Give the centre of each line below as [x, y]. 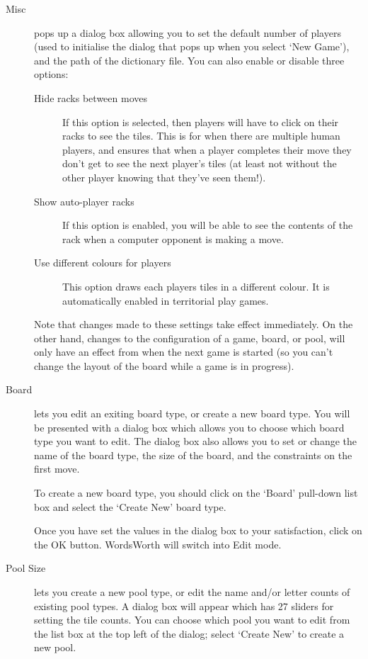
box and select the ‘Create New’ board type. [130, 506]
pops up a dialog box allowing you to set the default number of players [188, 32]
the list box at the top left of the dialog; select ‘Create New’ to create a [189, 633]
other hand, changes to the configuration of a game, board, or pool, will [190, 338]
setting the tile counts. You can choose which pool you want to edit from [192, 620]
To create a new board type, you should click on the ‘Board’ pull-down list [196, 493]
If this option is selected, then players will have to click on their [201, 122]
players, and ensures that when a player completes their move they [207, 149]
